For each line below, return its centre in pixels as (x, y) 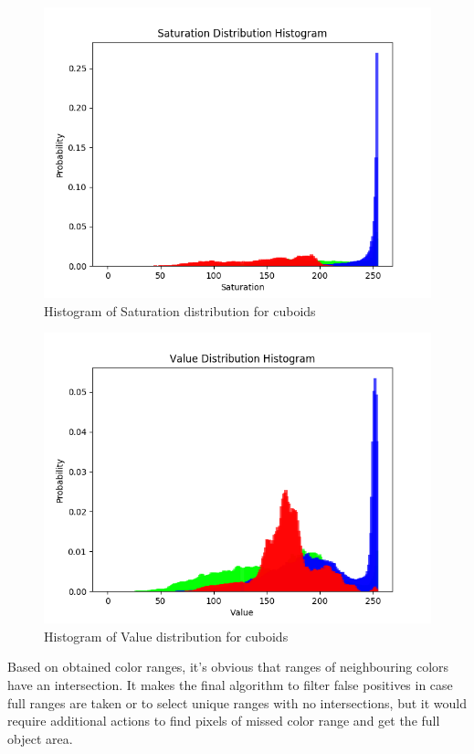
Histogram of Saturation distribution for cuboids (180, 310)
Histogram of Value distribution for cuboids (166, 636)
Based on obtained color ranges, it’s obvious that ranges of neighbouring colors (228, 667)
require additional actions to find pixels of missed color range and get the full (224, 721)
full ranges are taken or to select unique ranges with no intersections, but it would (237, 702)
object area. (40, 738)
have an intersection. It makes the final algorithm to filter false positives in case (230, 684)
